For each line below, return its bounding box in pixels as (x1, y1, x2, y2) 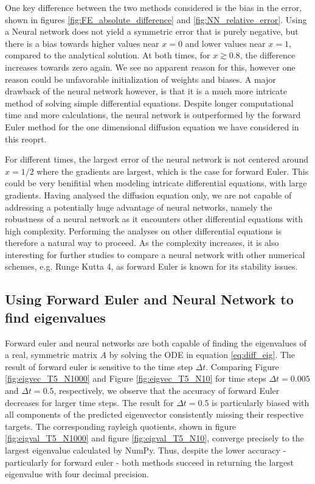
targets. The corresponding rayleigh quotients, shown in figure (5, 419, 237, 432)
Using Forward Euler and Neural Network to (5, 290, 294, 309)
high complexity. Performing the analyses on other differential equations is (5, 224, 282, 237)
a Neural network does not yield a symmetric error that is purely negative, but (5, 25, 299, 38)
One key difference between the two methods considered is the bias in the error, (5, 1, 302, 13)
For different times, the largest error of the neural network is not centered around (5, 153, 308, 166)
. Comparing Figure (206, 360, 279, 373)
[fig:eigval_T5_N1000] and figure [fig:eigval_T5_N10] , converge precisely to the (5, 432, 304, 444)
